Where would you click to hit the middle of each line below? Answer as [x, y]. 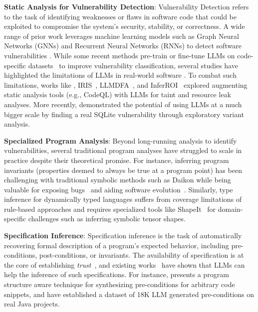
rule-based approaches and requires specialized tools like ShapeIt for [110, 209]
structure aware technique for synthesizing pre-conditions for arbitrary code [120, 284]
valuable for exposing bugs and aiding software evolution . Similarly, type [119, 189]
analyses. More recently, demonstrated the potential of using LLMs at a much [123, 104]
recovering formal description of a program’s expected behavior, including [117, 245]
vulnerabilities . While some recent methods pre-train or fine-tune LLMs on [120, 55]
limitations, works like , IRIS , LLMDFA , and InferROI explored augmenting [126, 84]
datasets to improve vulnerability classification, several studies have [133, 65]
